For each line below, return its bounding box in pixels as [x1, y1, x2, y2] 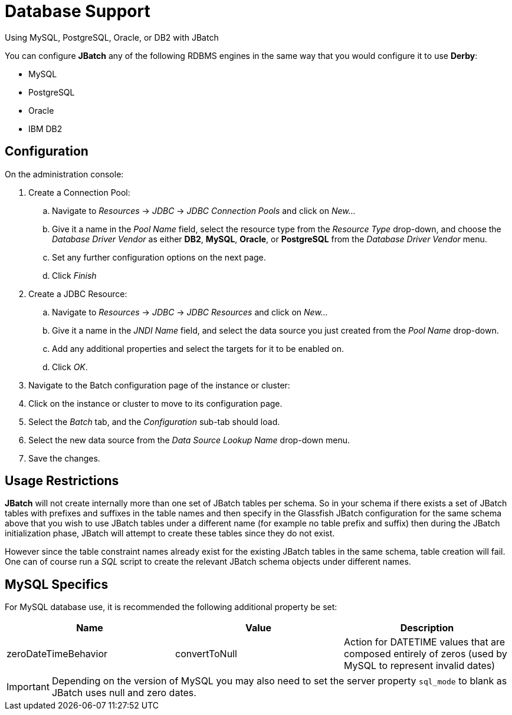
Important [6, 681, 50, 693]
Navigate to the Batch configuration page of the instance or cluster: [28, 380, 290, 390]
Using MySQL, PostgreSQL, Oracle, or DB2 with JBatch [5, 32, 219, 42]
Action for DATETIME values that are [343, 636, 506, 648]
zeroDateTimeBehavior [6, 648, 108, 660]
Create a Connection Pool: [28, 187, 130, 197]
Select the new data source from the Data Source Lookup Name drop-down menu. [28, 434, 350, 445]
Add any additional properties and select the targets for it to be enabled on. [52, 343, 344, 354]
